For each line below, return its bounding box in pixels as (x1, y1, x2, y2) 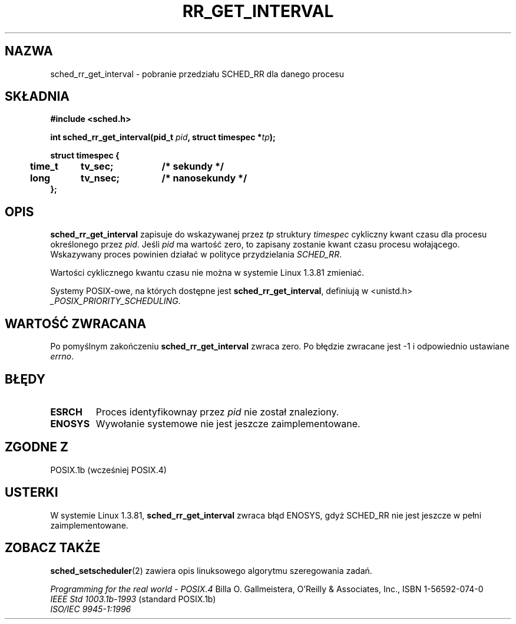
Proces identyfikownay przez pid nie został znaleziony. (95, 405, 339, 418)
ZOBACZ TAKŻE (5, 540, 101, 556)
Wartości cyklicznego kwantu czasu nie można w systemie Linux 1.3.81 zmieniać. (50, 268, 365, 278)
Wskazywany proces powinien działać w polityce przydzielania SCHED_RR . (50, 249, 342, 260)
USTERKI (5, 485, 58, 500)
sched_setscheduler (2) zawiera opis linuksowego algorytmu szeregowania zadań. (50, 565, 372, 576)
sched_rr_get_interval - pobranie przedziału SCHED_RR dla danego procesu (50, 68, 344, 79)
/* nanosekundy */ (161, 172, 247, 184)
